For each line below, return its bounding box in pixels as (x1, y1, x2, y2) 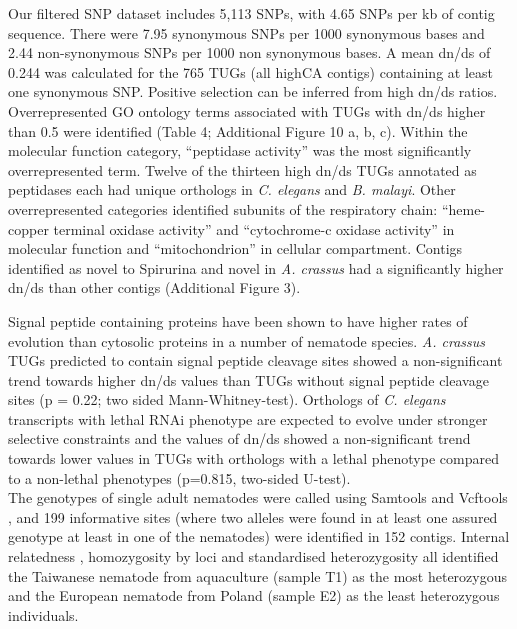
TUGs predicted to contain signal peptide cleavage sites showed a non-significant (8, 350, 503, 371)
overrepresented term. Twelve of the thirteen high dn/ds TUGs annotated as (8, 159, 477, 180)
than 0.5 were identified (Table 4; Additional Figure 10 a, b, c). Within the (8, 120, 468, 141)
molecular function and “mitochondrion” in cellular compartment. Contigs (8, 238, 463, 259)
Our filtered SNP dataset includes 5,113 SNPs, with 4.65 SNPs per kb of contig (8, 3, 495, 23)
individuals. (8, 604, 79, 625)
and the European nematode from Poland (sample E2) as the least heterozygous (8, 585, 500, 606)
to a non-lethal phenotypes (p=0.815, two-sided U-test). (8, 467, 351, 488)
